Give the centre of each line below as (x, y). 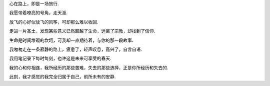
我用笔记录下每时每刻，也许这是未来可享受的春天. (60, 58)
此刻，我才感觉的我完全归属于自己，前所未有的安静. (62, 77)
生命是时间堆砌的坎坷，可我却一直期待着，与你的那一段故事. (71, 40)
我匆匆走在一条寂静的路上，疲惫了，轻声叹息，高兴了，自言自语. (76, 49)
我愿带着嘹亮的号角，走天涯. (38, 13)
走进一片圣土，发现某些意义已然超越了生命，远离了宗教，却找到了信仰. (82, 31)
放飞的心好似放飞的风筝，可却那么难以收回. (54, 22)
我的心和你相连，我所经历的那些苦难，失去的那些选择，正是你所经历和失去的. (89, 68)
